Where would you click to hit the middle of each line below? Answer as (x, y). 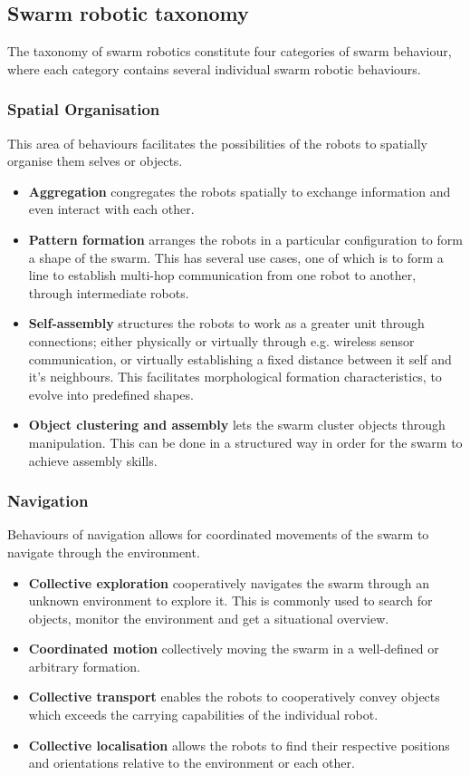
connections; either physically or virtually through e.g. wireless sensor (221, 340)
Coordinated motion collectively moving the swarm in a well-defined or (234, 649)
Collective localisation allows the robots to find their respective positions (239, 745)
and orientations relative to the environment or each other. (192, 763)
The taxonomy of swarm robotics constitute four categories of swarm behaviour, (230, 51)
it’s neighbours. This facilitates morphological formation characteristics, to (235, 377)
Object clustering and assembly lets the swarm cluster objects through (237, 425)
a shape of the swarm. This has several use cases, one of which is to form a (236, 257)
